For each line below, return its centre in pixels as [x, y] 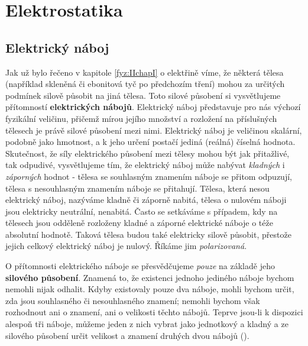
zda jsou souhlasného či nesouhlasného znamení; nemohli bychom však [133, 300]
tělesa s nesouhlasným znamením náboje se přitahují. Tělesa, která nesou [137, 188]
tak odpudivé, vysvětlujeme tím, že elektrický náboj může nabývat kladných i [145, 165]
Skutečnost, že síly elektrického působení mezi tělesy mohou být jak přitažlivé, [147, 153]
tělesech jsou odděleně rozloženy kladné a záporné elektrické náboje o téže [139, 223]
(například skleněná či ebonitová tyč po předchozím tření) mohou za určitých [145, 84]
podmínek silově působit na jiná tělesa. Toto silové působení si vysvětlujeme [143, 95]
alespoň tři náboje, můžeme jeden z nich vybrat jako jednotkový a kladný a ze [147, 324]
